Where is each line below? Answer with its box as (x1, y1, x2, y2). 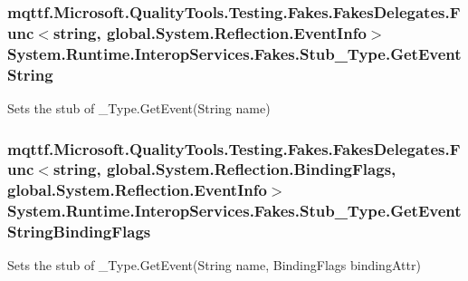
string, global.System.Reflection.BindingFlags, (53, 158, 396, 180)
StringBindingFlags (7, 220, 151, 243)
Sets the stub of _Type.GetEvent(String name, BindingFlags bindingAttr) (7, 256, 421, 275)
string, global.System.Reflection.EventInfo (53, 21, 367, 44)
